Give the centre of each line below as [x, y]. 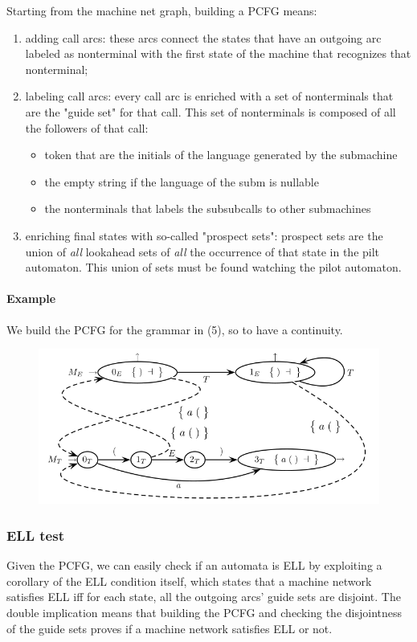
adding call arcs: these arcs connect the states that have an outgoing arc [203, 37]
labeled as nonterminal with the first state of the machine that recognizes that [218, 53]
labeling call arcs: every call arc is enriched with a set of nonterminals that [209, 96]
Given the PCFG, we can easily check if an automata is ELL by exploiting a [194, 565]
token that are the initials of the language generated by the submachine [221, 155]
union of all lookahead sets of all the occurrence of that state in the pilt [202, 251]
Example [31, 299]
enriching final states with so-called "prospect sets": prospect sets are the [204, 235]
